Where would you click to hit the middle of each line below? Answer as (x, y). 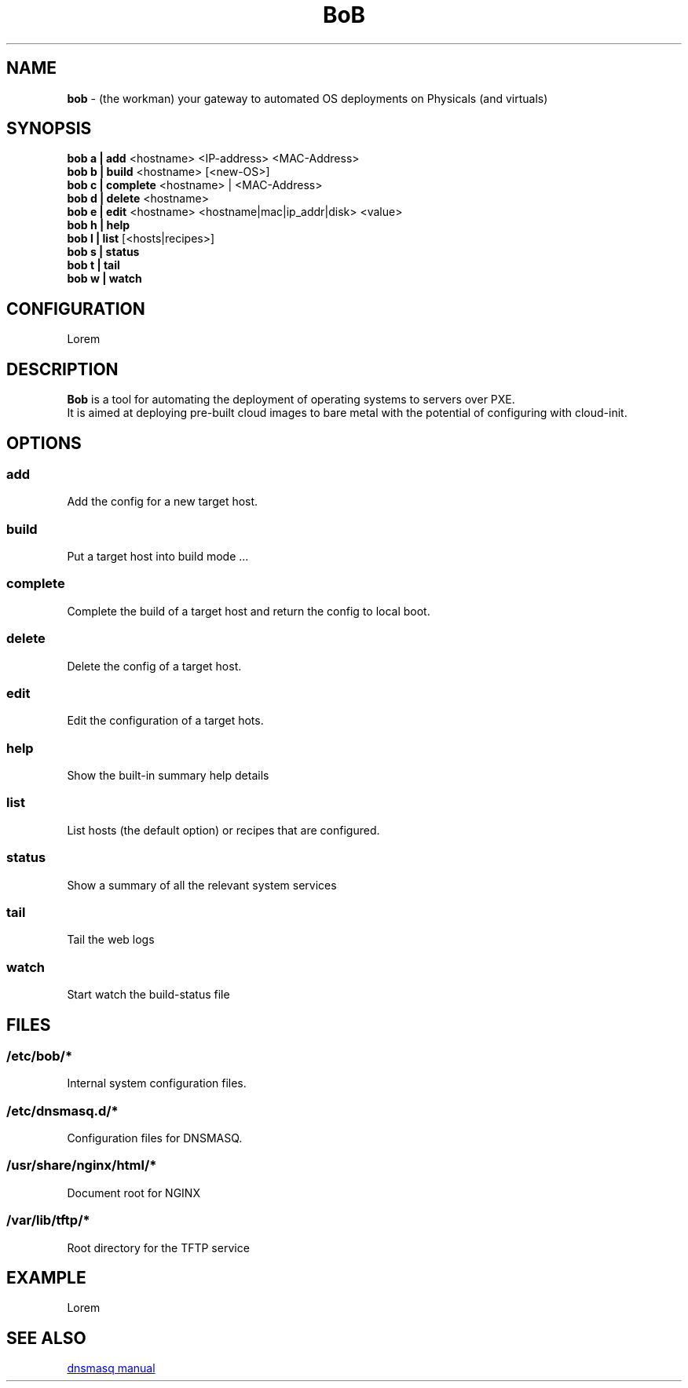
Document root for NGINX (134, 1193)
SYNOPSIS (49, 129)
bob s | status (103, 252)
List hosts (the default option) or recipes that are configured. (223, 830)
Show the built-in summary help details (168, 776)
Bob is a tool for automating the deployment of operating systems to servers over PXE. (291, 400)
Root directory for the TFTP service (158, 1247)
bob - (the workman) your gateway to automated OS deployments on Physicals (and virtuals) (307, 98)
